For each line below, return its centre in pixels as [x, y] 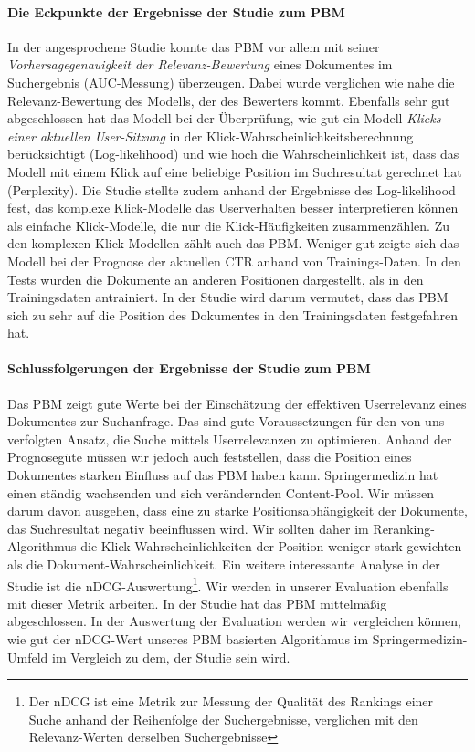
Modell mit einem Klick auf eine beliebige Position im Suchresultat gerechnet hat [235, 171]
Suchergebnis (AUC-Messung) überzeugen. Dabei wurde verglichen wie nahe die [231, 82]
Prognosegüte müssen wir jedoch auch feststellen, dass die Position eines [210, 457]
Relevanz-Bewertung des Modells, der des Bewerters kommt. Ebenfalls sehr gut [229, 100]
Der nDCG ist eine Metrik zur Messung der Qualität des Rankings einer [231, 701]
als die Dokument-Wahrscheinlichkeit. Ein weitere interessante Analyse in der [224, 564]
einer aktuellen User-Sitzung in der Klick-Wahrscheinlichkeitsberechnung [211, 136]
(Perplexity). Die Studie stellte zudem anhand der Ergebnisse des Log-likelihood [232, 189]
